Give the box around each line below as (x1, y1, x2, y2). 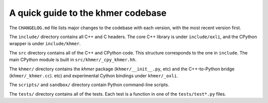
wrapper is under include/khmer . (9, 41, 81, 47)
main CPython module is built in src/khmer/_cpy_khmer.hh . (9, 57, 137, 63)
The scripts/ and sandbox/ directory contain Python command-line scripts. (9, 82, 170, 88)
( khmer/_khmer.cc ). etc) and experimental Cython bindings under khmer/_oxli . (9, 72, 178, 79)
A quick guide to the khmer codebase (9, 7, 167, 18)
